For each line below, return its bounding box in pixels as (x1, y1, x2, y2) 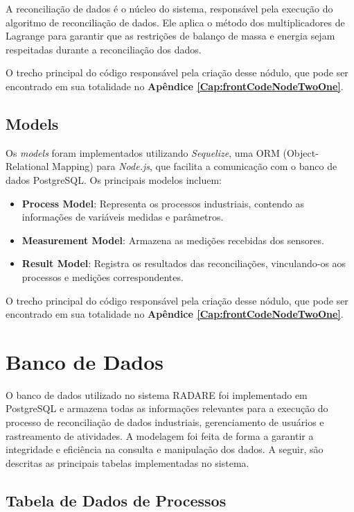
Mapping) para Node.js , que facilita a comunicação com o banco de (52, 159, 337, 173)
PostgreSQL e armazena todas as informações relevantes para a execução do (6, 401, 328, 416)
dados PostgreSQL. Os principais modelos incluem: (6, 172, 222, 187)
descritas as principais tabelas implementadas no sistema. (6, 455, 249, 470)
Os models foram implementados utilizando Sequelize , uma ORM (6, 145, 280, 160)
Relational (6, 159, 49, 173)
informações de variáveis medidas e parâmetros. (21, 210, 224, 224)
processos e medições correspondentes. (21, 269, 184, 284)
